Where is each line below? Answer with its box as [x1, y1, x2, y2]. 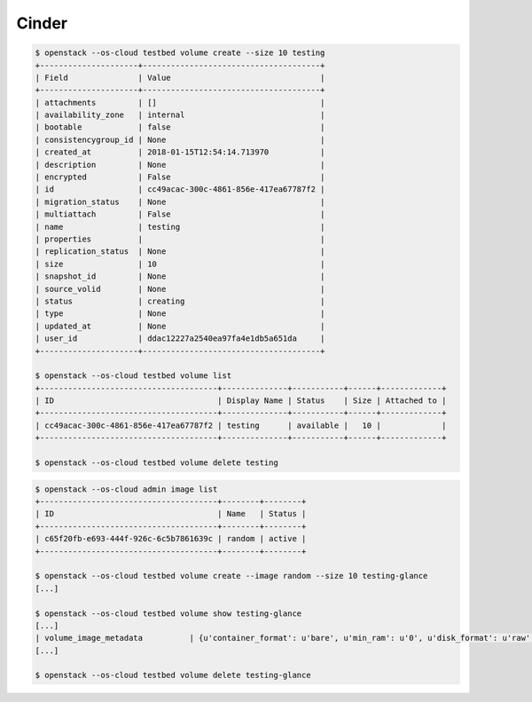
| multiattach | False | [35, 209, 325, 219]
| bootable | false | [35, 122, 325, 132]
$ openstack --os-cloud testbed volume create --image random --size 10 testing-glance [35, 571, 428, 581]
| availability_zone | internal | [35, 110, 325, 120]
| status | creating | [35, 296, 325, 306]
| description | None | [35, 160, 325, 170]
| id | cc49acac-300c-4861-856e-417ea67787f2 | [35, 185, 325, 194]
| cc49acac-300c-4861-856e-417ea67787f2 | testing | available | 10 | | [35, 420, 447, 430]
